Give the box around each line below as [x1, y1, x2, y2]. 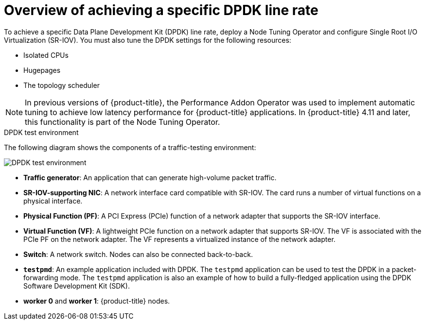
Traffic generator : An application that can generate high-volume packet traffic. [23, 173, 277, 182]
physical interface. [23, 196, 83, 205]
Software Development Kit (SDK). [23, 281, 130, 290]
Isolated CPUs [23, 51, 69, 59]
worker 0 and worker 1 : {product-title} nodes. [23, 296, 170, 305]
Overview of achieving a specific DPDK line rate [4, 2, 319, 18]
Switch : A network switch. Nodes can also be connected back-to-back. [23, 250, 253, 258]
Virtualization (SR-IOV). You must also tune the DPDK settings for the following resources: [4, 35, 291, 44]
